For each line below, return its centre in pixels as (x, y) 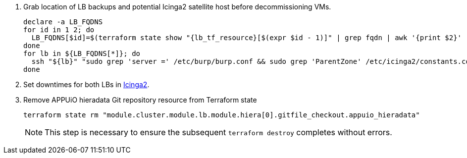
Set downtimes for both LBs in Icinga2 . (86, 84)
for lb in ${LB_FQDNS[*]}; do (82, 53)
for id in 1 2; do (59, 30)
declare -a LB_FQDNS (63, 22)
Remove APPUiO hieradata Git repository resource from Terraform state (140, 100)
